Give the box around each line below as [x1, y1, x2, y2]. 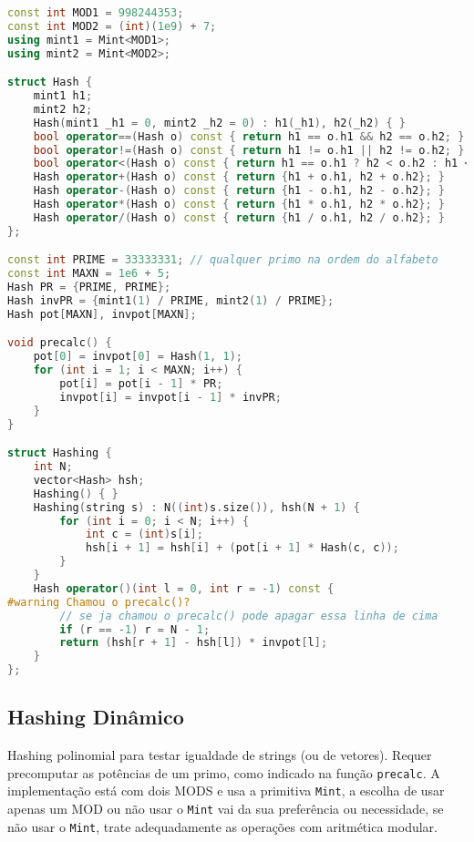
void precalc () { [7, 336, 112, 350]
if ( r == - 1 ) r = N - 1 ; [59, 622, 211, 636]
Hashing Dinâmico [7, 703, 184, 731]
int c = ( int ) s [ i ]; [85, 528, 203, 541]
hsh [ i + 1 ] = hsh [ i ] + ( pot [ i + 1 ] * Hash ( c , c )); [85, 541, 399, 555]
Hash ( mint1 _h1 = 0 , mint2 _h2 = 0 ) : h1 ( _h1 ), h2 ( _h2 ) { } [33, 116, 406, 129]
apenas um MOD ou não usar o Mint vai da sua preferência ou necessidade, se [7, 799, 444, 818]
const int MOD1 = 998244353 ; [7, 6, 184, 19]
